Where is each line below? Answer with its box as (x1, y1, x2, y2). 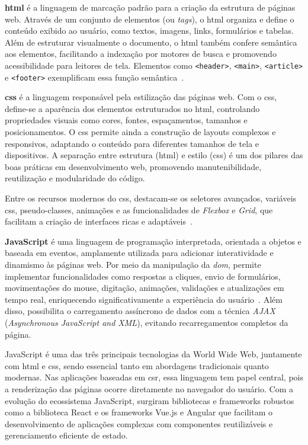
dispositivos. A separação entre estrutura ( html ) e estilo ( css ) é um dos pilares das (5, 149, 303, 161)
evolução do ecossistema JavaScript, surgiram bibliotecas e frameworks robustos (5, 394, 294, 406)
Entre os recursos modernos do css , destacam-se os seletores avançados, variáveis (5, 192, 297, 204)
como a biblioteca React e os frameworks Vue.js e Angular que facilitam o (5, 406, 272, 418)
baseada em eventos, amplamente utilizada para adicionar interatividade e (5, 246, 274, 259)
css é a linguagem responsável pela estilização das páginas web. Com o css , (5, 91, 277, 103)
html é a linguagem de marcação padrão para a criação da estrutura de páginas (5, 1, 296, 13)
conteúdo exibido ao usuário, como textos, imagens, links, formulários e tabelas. (5, 24, 294, 37)
